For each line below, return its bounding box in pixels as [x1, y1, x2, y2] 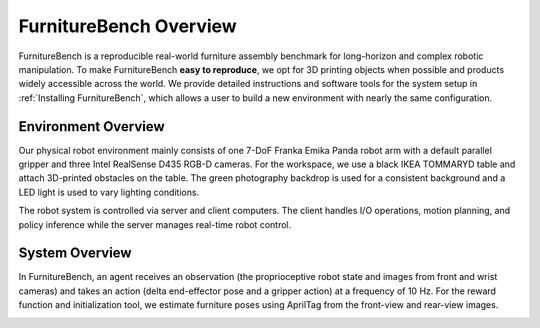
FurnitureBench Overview [18, 15, 237, 37]
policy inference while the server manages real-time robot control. [18, 218, 292, 230]
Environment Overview [18, 118, 165, 135]
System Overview [18, 245, 132, 262]
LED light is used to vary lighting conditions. [18, 186, 200, 198]
